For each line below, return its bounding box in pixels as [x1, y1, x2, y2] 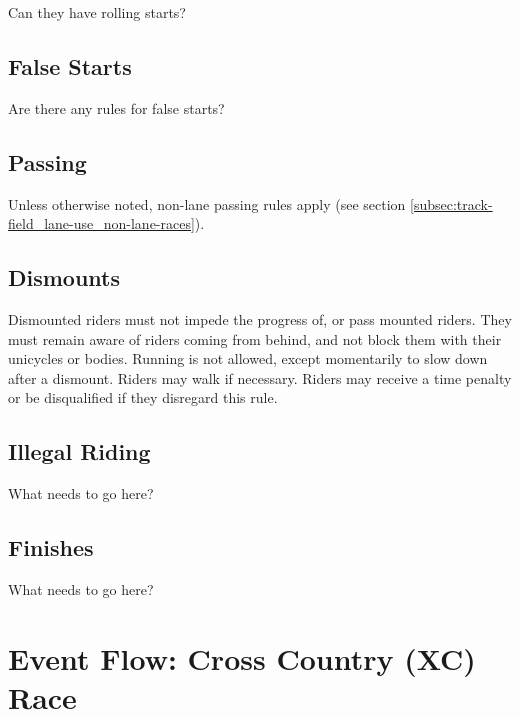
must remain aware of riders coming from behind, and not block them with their [8, 328, 502, 349]
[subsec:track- [410, 193, 493, 214]
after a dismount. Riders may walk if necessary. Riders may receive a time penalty [8, 367, 512, 388]
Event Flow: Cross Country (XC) [8, 637, 476, 678]
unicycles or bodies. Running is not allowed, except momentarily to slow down [8, 348, 488, 369]
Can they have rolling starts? [8, 2, 186, 22]
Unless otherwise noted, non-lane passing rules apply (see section [8, 193, 406, 214]
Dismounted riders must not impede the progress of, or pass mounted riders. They [8, 308, 512, 329]
